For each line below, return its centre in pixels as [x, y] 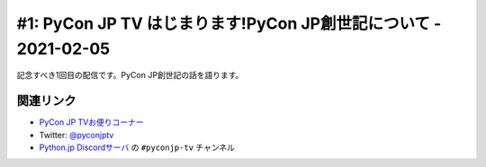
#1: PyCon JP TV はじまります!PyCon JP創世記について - [229, 23]
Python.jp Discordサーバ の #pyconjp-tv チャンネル [137, 147]
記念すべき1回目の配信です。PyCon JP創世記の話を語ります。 [130, 75]
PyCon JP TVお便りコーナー [91, 122]
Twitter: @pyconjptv [76, 135]
